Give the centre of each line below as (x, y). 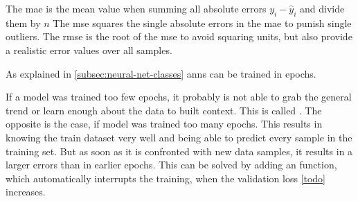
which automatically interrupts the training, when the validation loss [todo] (166, 178)
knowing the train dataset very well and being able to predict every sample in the (179, 137)
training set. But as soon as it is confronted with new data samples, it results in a (179, 151)
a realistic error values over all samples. (89, 50)
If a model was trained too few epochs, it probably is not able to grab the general (179, 97)
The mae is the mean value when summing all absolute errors (136, 8)
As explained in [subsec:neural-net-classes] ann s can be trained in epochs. (161, 73)
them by (23, 23)
